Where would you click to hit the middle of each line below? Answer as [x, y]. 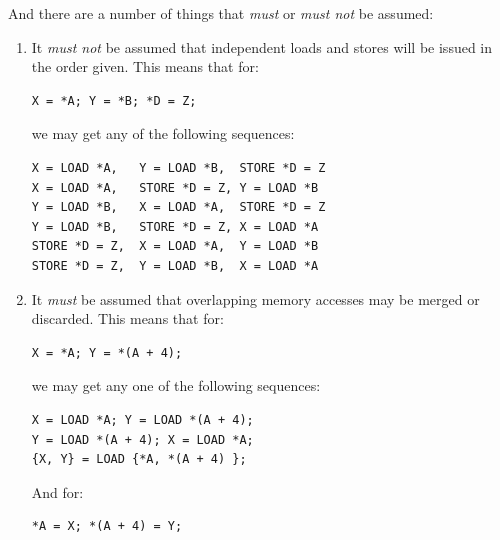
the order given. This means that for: [145, 66]
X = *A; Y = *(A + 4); [107, 352]
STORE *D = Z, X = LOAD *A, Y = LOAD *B [175, 246]
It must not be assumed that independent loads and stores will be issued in [262, 46]
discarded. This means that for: [127, 318]
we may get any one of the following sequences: [176, 385]
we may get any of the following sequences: [163, 133]
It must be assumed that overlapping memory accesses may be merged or [255, 298]
